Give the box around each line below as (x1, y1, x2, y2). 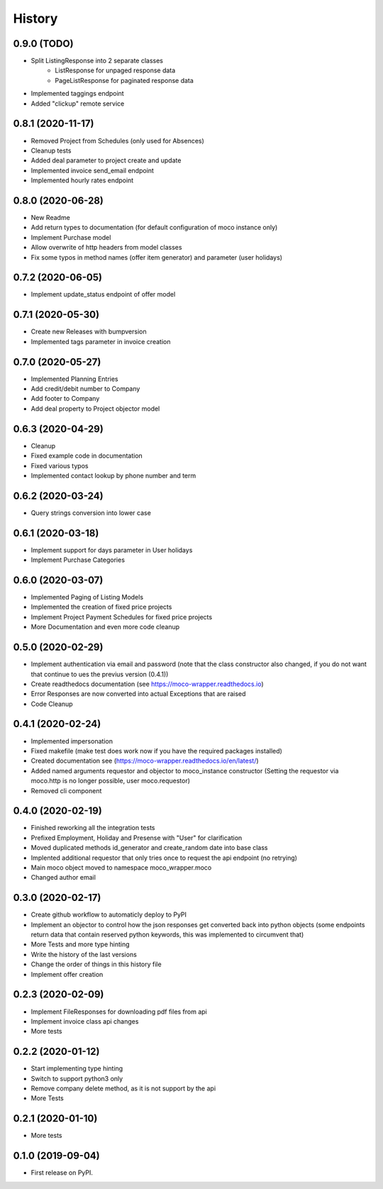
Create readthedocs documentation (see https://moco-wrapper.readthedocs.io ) (30, 680, 264, 688)
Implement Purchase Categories (30, 555, 126, 564)
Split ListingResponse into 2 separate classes (30, 57, 163, 65)
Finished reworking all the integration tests (30, 824, 155, 832)
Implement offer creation (30, 970, 104, 978)
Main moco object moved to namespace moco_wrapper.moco (30, 863, 212, 872)
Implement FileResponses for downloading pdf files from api (30, 1007, 207, 1016)
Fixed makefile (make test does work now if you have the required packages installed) (30, 746, 283, 755)
